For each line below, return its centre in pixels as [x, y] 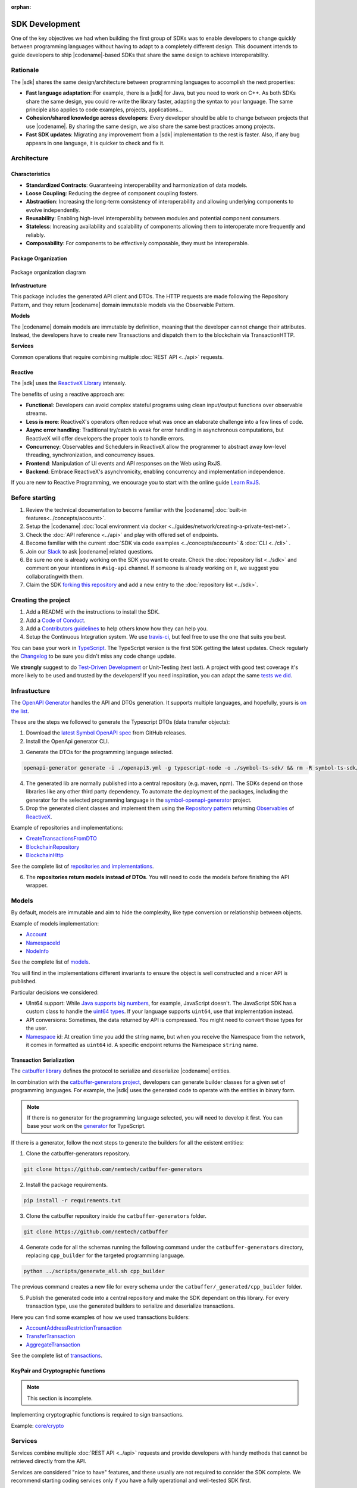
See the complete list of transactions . [57, 1356]
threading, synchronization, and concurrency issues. [90, 455]
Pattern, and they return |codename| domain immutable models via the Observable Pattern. [123, 305]
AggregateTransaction [53, 1345]
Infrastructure [29, 286]
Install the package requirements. [67, 1185]
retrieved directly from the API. [48, 1461]
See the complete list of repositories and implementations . [82, 866]
